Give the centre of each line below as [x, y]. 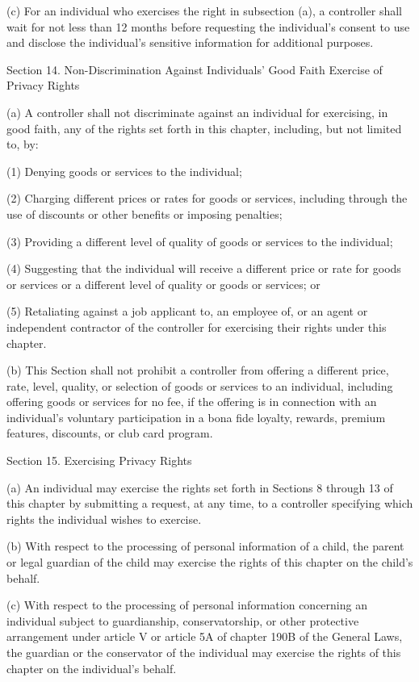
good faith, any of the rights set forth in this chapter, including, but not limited [204, 128]
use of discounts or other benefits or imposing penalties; [145, 213]
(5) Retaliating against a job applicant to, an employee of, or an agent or [187, 311]
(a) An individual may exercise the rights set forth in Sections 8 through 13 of [200, 487]
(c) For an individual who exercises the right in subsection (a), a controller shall [205, 10]
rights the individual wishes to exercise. [104, 519]
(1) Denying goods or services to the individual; [124, 171]
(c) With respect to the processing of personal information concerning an [187, 605]
